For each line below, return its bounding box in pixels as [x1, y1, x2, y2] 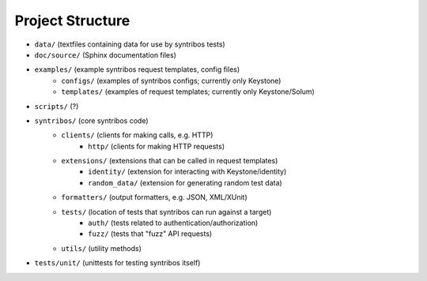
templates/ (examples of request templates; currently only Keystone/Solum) [61, 87, 316, 96]
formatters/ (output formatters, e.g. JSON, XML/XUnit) [61, 193, 248, 202]
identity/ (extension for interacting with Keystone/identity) [88, 167, 287, 177]
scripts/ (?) [34, 101, 79, 111]
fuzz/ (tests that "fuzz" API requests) [88, 229, 213, 238]
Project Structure [14, 12, 130, 29]
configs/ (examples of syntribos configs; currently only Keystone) [61, 76, 282, 85]
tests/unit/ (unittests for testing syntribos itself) [34, 258, 201, 268]
